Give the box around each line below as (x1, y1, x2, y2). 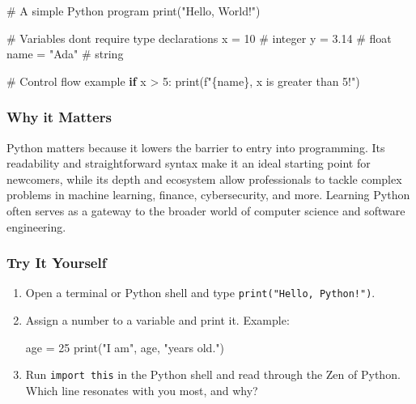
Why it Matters (6, 107, 112, 127)
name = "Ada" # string (6, 45, 124, 62)
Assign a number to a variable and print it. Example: (25, 312, 290, 329)
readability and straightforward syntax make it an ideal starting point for (6, 155, 371, 172)
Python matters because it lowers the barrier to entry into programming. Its (6, 138, 385, 155)
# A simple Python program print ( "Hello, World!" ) (6, 2, 261, 19)
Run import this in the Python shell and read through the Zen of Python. (25, 366, 401, 383)
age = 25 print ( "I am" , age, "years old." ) (25, 338, 224, 355)
